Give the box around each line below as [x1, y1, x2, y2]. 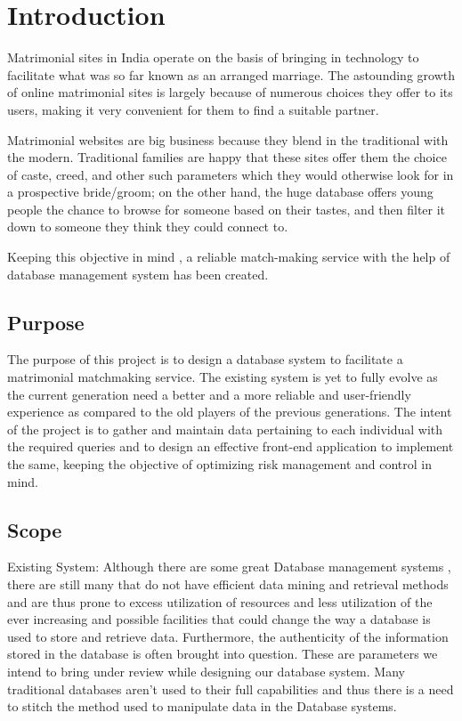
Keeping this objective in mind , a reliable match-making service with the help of [7, 247, 450, 266]
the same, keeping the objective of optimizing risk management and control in [7, 455, 432, 474]
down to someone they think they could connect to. [7, 217, 288, 236]
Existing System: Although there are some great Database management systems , [7, 557, 451, 576]
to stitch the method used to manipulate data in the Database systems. [7, 697, 397, 716]
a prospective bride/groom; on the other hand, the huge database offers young [7, 182, 434, 201]
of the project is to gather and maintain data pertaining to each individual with [7, 419, 443, 438]
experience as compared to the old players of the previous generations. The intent [7, 402, 452, 421]
